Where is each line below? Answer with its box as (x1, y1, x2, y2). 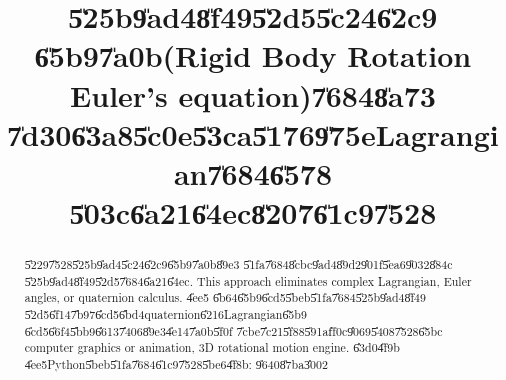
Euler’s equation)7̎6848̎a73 (70, 74, 436, 115)
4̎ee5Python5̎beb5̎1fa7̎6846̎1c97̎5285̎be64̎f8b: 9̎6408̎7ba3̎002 (24, 356, 328, 373)
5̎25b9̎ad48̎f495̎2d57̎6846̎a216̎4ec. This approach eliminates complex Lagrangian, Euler (24, 272, 472, 289)
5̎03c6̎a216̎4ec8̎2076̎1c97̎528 (69, 192, 437, 233)
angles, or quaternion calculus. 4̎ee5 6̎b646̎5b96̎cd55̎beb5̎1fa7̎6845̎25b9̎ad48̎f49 (24, 289, 427, 306)
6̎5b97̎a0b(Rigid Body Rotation (34, 35, 472, 76)
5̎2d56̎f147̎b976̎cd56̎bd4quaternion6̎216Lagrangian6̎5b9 (24, 306, 307, 323)
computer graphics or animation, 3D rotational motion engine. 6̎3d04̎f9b (24, 339, 400, 356)
